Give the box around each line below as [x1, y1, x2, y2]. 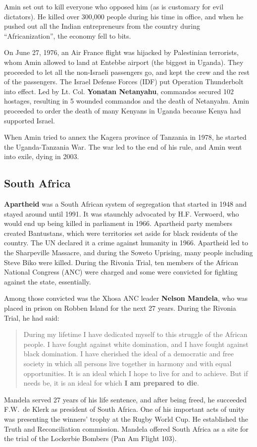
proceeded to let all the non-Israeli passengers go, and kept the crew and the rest [4, 66, 250, 77]
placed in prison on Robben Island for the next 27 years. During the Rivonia [4, 303, 236, 313]
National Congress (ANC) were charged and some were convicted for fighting [4, 267, 238, 277]
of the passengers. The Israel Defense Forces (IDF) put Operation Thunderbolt [4, 76, 244, 87]
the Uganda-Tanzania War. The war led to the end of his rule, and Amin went [4, 141, 242, 152]
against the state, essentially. [4, 276, 91, 286]
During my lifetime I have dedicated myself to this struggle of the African [23, 329, 248, 339]
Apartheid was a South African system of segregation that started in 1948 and [4, 199, 247, 209]
